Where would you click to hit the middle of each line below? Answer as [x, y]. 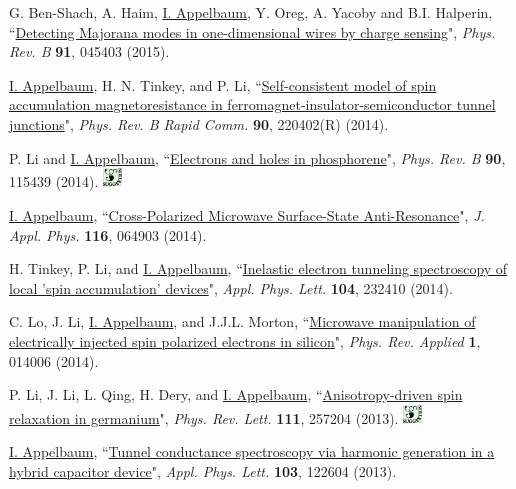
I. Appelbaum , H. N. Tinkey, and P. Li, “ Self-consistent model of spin [223, 84]
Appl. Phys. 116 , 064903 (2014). [108, 234]
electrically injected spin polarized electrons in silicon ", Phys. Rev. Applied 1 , [245, 340]
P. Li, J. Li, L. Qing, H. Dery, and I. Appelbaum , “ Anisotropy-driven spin [236, 394]
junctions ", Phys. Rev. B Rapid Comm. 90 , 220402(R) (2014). [199, 123]
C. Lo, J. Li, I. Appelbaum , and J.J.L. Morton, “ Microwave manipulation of [242, 321]
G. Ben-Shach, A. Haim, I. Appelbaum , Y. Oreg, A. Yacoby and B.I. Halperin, [251, 12]
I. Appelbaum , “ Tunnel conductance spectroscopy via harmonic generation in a [252, 451]
